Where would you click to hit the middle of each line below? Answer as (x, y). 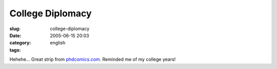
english (58, 43)
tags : (15, 50)
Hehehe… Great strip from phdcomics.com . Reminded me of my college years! (93, 59)
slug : (15, 29)
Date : (15, 35)
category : (20, 43)
